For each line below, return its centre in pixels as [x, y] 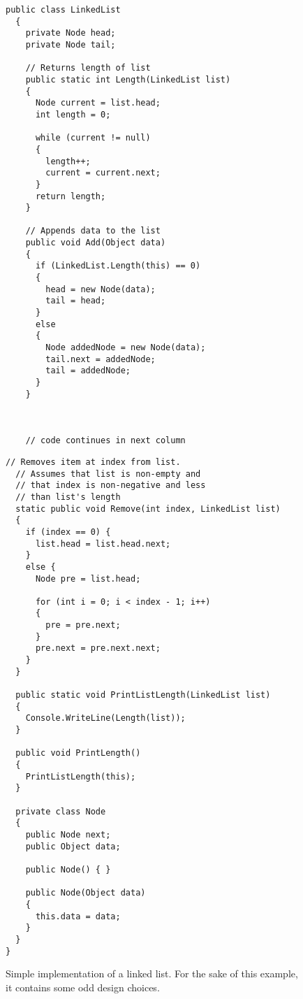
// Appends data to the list [93, 231]
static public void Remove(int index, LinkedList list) [148, 509]
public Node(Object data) [86, 893]
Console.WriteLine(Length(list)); [105, 718]
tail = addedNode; [88, 371]
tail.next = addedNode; [101, 359]
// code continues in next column [105, 441]
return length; [71, 196]
